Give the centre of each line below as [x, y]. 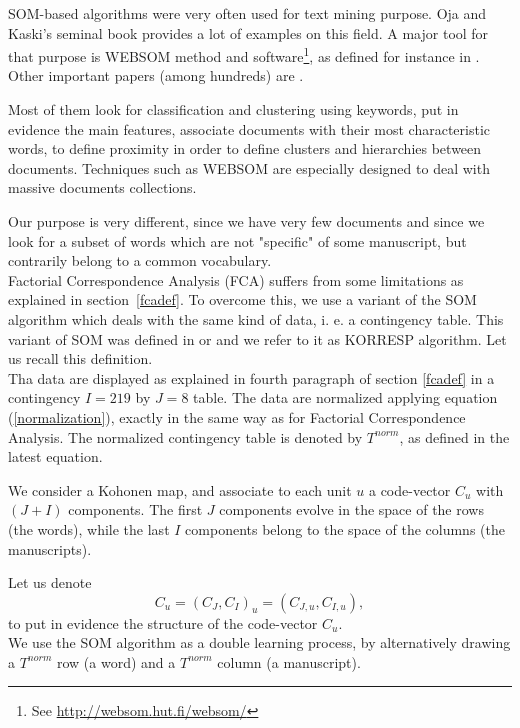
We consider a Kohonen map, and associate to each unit [180, 489]
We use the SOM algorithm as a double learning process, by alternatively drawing [259, 642]
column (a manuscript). [289, 661]
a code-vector [409, 489]
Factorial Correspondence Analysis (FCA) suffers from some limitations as [236, 279]
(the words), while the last [89, 528]
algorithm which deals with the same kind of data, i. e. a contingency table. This [256, 318]
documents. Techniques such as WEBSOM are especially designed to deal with [249, 167]
